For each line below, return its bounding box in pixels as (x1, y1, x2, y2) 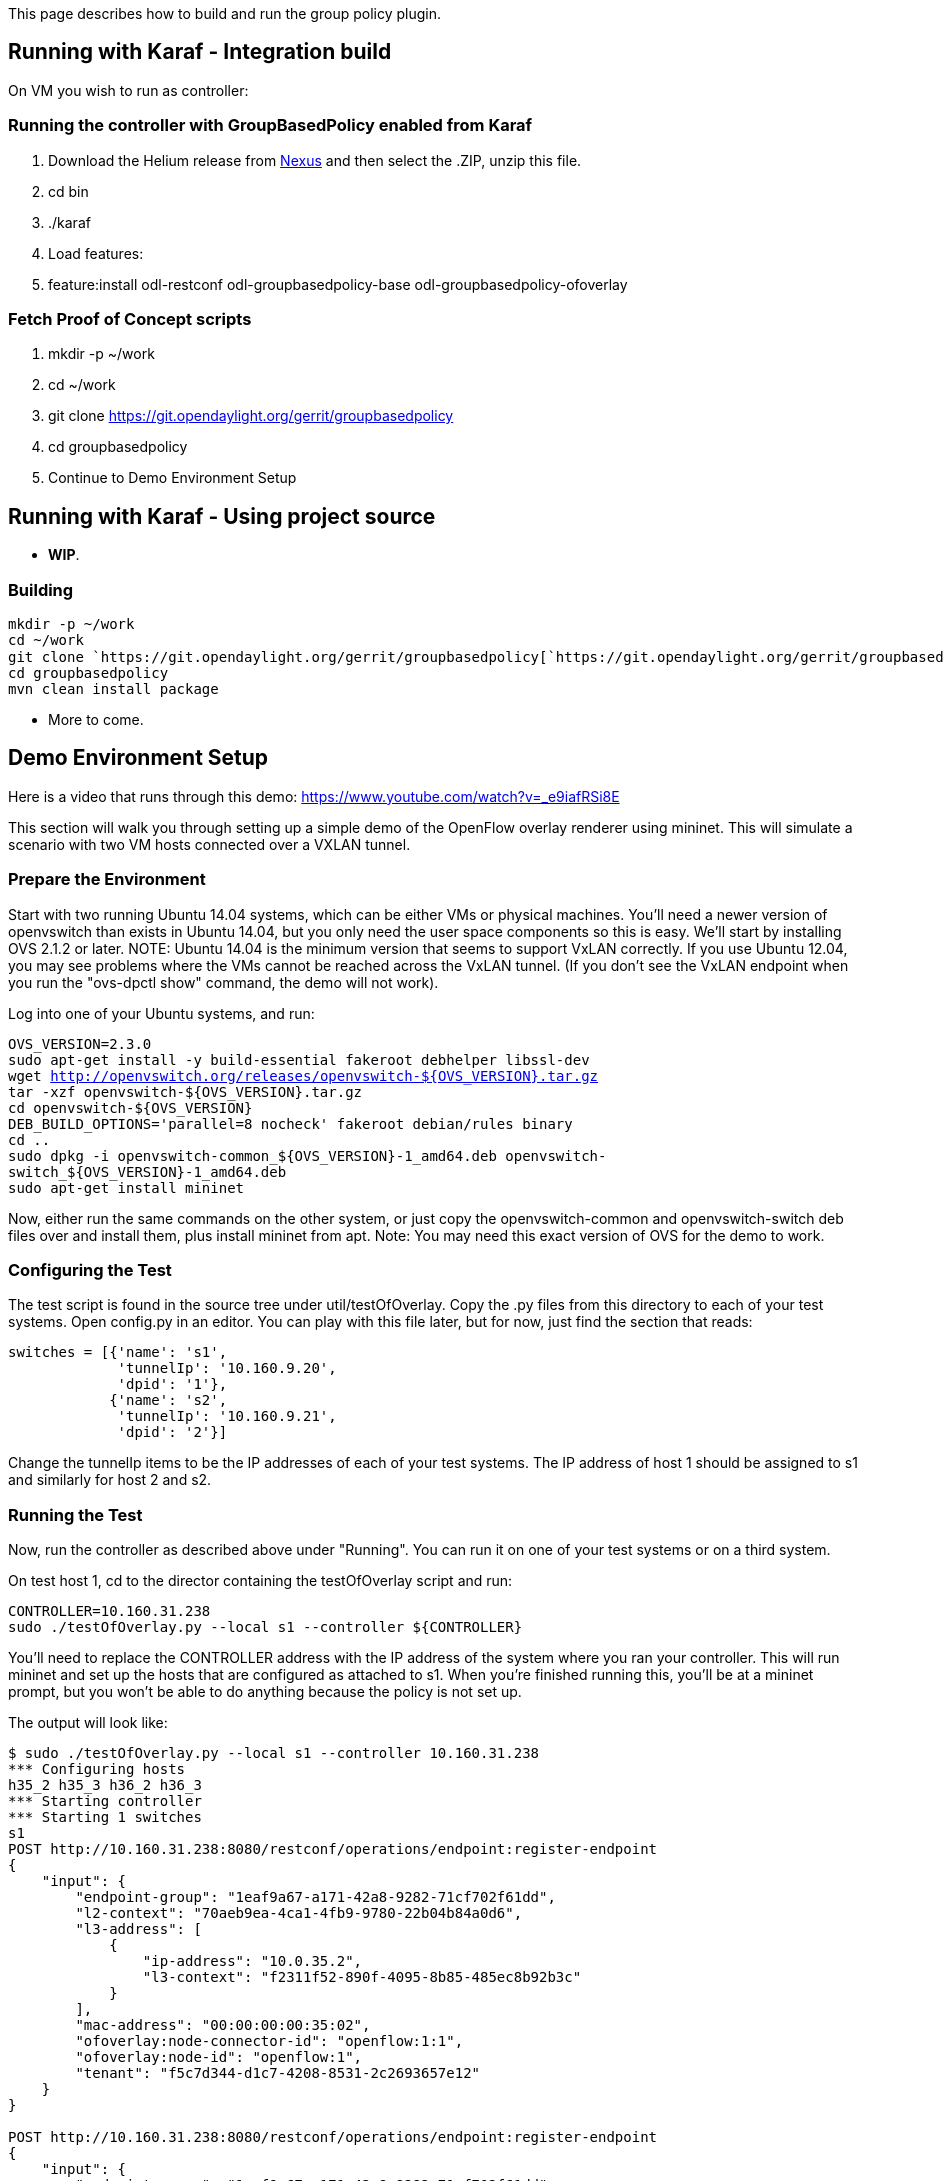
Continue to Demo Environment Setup (48, 469, 297, 487)
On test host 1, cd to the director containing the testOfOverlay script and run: (8, 1572, 513, 1590)
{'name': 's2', (109, 1392, 228, 1409)
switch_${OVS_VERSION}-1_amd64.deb (8, 1163, 287, 1180)
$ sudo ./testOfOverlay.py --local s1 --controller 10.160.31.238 (8, 1745, 540, 1762)
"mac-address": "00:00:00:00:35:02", (75, 2017, 371, 2034)
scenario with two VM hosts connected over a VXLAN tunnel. (8, 835, 411, 853)
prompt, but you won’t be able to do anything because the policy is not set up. (8, 1683, 522, 1701)
